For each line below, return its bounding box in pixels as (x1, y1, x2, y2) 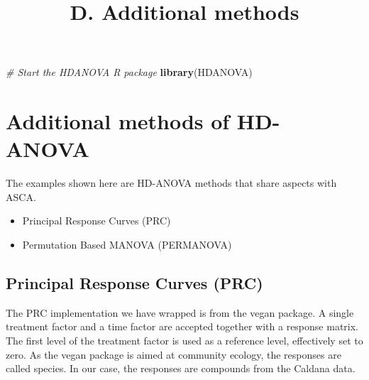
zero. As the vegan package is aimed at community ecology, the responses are (6, 347, 341, 362)
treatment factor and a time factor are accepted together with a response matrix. (6, 319, 358, 334)
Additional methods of (6, 107, 230, 136)
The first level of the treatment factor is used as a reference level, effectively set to (6, 333, 363, 348)
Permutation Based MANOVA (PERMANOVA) (22, 237, 232, 252)
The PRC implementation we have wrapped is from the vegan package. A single (6, 305, 354, 320)
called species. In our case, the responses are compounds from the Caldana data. (6, 361, 356, 376)
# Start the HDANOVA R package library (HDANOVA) (6, 65, 253, 80)
